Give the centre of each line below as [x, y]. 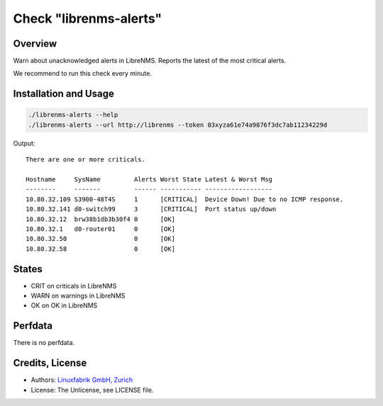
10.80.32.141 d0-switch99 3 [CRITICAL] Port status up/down [151, 209]
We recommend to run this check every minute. [83, 74]
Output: [24, 143]
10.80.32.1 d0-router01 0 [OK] [101, 229]
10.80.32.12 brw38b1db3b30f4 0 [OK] [101, 219]
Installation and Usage [64, 94]
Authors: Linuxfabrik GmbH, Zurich [82, 380]
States [28, 269]
